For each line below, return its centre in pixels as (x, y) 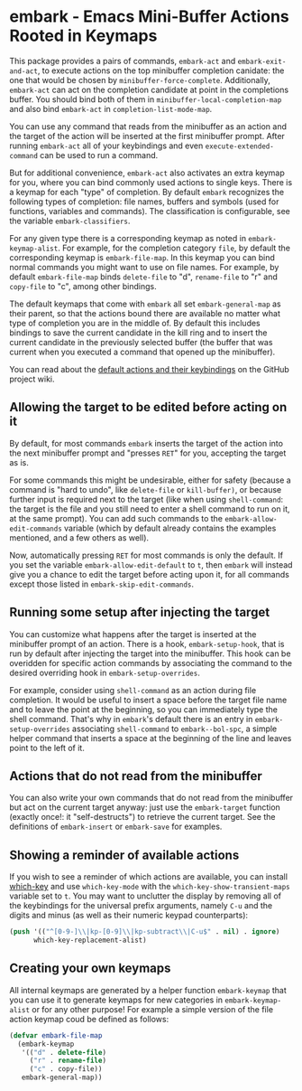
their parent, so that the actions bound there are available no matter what (145, 313)
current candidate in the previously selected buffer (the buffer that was (141, 342)
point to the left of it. (47, 748)
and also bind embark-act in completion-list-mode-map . (111, 108)
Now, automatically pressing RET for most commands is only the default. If (146, 555)
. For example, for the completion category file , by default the (174, 248)
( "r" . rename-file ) (68, 1061)
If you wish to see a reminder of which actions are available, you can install (149, 877)
